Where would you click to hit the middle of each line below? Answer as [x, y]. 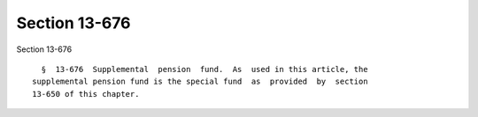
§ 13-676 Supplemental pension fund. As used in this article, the [204, 69]
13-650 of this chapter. [86, 94]
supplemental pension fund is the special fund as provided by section [200, 82]
